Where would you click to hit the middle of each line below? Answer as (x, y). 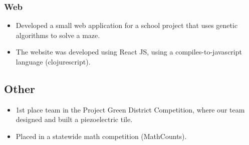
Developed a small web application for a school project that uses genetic (127, 25)
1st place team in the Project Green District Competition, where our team (130, 109)
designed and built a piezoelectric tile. (74, 119)
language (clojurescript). (53, 61)
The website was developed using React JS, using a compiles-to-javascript (129, 52)
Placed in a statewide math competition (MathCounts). (101, 136)
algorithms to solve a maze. (58, 35)
